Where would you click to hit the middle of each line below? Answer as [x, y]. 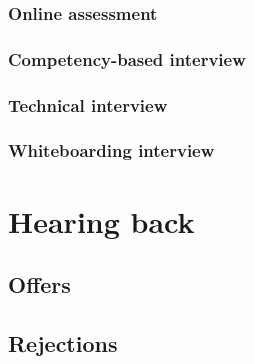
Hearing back [101, 220]
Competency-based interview [127, 58]
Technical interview [88, 104]
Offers [39, 284]
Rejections [63, 342]
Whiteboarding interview [111, 150]
